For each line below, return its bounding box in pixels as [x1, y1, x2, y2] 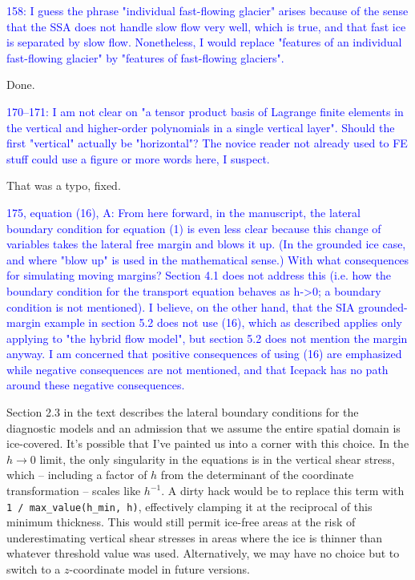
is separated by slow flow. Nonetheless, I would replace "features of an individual [6, 34, 402, 50]
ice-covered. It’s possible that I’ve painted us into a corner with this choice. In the [6, 435, 409, 452]
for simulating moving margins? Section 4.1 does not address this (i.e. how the [6, 267, 392, 284]
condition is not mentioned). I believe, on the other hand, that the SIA [6, 298, 355, 315]
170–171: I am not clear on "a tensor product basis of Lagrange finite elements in [6, 103, 404, 119]
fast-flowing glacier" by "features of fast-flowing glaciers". [6, 49, 284, 66]
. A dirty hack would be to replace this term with [161, 482, 405, 499]
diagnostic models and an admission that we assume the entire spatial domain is [6, 419, 401, 436]
